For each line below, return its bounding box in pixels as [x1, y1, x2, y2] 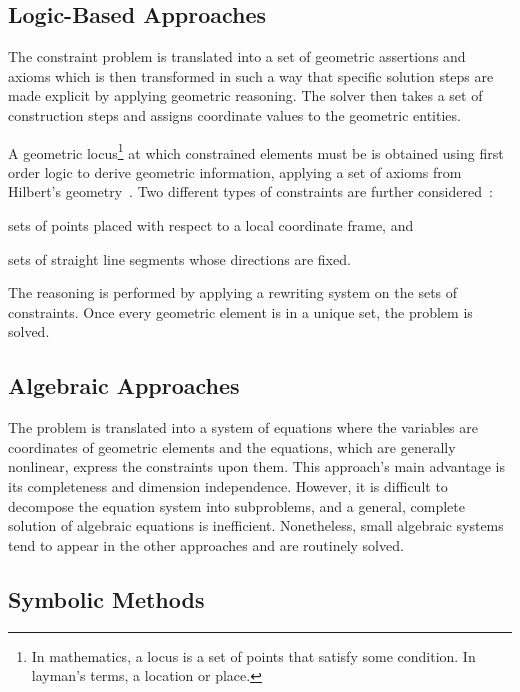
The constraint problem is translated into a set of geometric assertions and [8, 46, 466, 67]
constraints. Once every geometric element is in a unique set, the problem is [8, 301, 473, 322]
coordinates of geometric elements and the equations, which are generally [8, 436, 456, 457]
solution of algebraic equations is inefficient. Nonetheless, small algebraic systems [8, 515, 504, 536]
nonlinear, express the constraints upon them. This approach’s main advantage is [8, 456, 505, 477]
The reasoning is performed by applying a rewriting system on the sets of [8, 282, 458, 303]
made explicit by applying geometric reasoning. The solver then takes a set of [8, 85, 483, 106]
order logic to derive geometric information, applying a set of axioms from [8, 161, 462, 182]
